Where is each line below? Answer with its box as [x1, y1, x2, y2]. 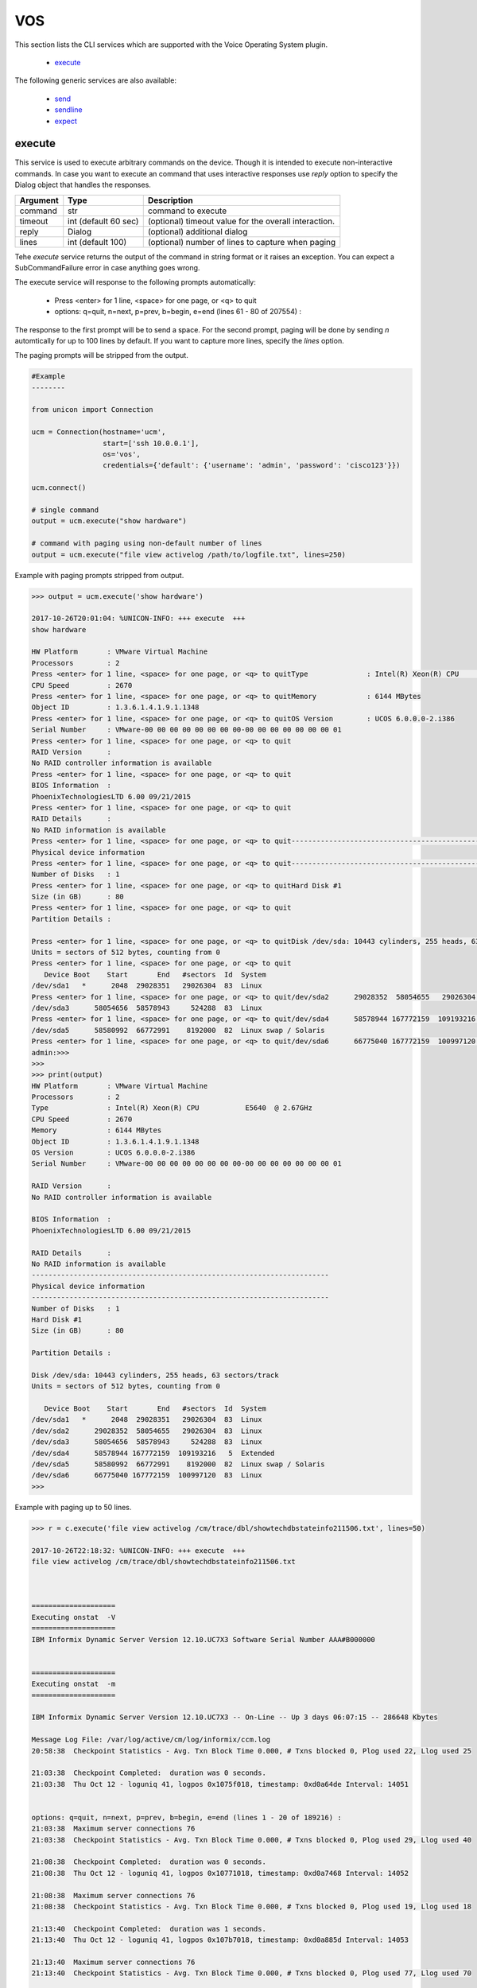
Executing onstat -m [31, 1679, 116, 1689]
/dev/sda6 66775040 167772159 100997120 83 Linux [31, 1471, 262, 1480]
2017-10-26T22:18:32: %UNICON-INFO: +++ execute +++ [31, 1546, 246, 1555]
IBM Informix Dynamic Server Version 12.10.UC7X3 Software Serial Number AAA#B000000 [31, 1635, 375, 1644]
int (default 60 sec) [68, 215, 139, 227]
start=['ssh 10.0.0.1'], [102, 438, 200, 448]
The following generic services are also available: [14, 76, 176, 85]
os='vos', [102, 450, 141, 459]
